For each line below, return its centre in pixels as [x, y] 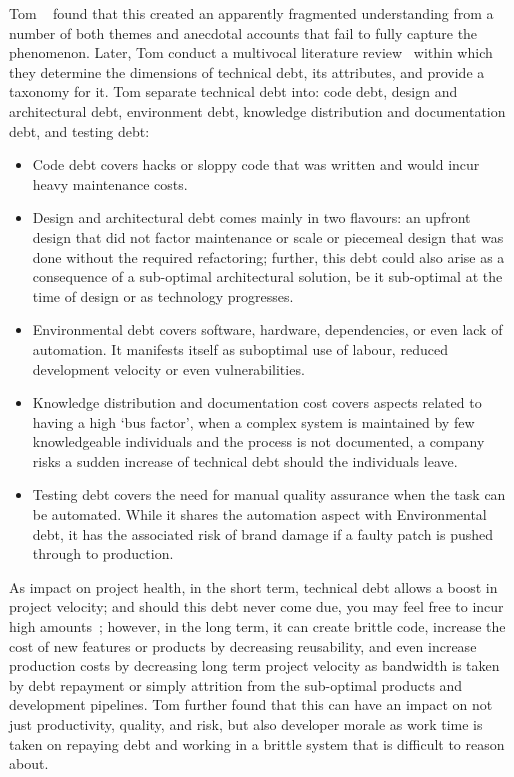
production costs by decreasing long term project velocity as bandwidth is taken [254, 665]
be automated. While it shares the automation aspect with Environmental [259, 514]
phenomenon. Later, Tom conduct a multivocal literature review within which [251, 52]
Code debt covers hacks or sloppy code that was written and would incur [256, 164]
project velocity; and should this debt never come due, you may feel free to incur [256, 606]
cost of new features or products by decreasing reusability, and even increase [243, 645]
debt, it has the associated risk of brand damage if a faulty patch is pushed [263, 533]
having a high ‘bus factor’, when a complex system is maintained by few [253, 421]
